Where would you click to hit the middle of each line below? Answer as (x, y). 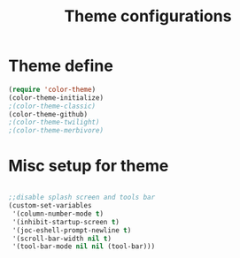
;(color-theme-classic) (52, 106)
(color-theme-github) (48, 114)
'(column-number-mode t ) (58, 214)
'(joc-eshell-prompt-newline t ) (72, 230)
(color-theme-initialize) (56, 98)
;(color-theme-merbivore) (56, 131)
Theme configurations (148, 16)
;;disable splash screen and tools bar (82, 197)
